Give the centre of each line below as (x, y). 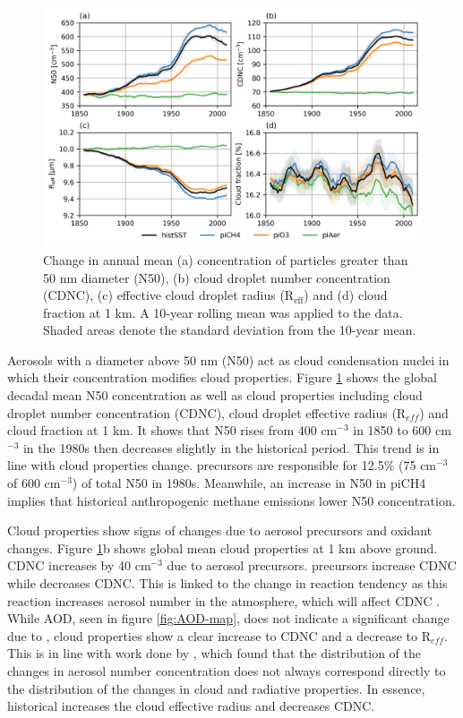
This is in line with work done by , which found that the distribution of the (214, 653)
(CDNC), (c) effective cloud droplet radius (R (169, 295)
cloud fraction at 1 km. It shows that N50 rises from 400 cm (172, 430)
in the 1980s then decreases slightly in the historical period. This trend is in (231, 447)
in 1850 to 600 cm (402, 430)
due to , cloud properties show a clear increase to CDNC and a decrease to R (219, 635)
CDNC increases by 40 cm (79, 565)
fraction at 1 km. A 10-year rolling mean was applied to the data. (223, 312)
